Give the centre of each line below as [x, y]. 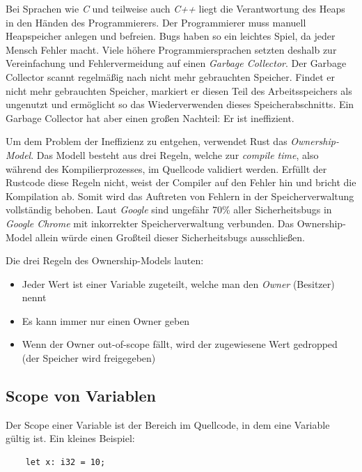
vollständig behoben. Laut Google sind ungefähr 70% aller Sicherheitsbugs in [169, 210]
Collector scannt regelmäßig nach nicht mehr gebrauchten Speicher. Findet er [170, 76]
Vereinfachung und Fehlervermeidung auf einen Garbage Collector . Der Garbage [176, 63]
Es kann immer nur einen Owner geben [106, 320]
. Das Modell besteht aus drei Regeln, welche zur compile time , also [175, 154]
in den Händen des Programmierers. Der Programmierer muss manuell [156, 22]
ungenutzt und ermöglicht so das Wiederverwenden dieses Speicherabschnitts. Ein [180, 104]
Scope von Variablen [81, 396]
